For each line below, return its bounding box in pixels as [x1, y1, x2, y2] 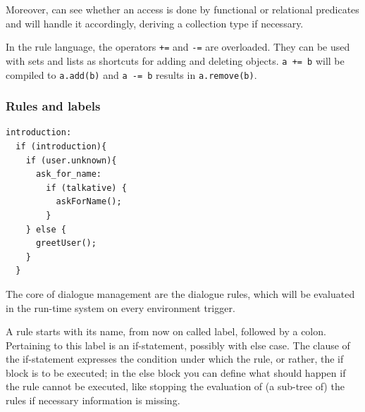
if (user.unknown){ [25, 155, 117, 166]
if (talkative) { [46, 182, 127, 193]
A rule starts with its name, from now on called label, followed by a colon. [6, 324, 326, 339]
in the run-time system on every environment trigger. [6, 300, 235, 315]
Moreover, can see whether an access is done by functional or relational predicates [6, 2, 359, 16]
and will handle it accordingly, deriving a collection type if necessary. [6, 15, 304, 30]
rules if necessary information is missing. [6, 393, 180, 408]
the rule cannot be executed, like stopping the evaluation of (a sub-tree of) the [6, 379, 345, 394]
